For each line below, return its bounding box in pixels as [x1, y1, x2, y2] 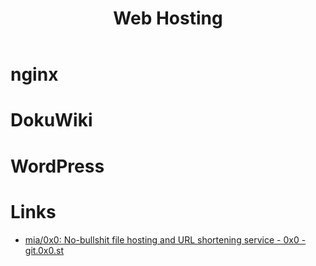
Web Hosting [113, 7, 223, 30]
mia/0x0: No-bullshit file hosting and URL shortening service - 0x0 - [24, 233, 307, 246]
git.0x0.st [24, 244, 64, 256]
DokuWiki [10, 109, 93, 132]
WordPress [10, 155, 105, 177]
